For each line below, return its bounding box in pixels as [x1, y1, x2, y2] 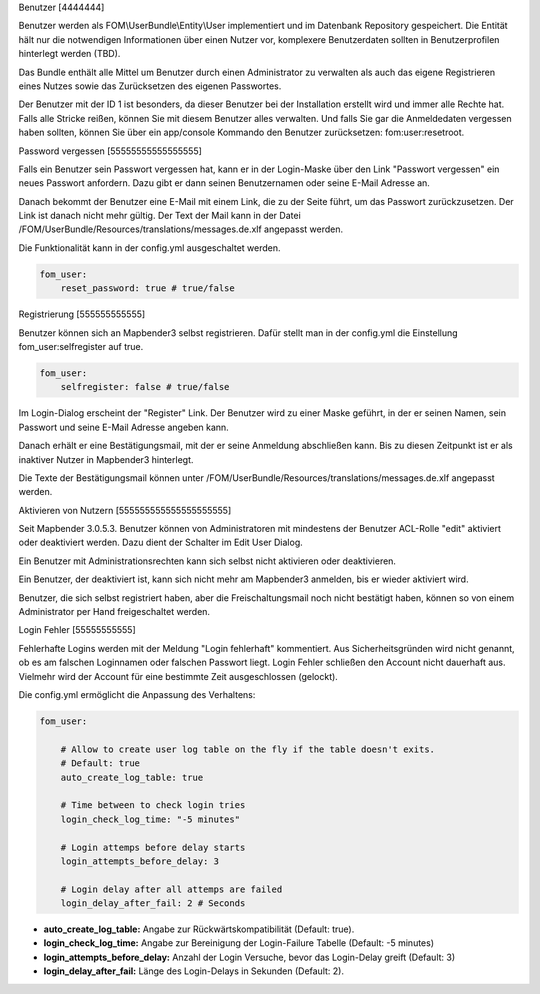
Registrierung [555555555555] [18, 308, 146, 320]
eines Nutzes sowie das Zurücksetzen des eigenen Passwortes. [18, 80, 282, 92]
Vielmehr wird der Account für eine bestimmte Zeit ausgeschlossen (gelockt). [18, 670, 339, 682]
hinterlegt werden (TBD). [18, 48, 121, 60]
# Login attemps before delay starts [60, 841, 246, 853]
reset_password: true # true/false [60, 283, 235, 294]
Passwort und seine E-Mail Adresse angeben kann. [18, 421, 229, 433]
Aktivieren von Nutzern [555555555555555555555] [18, 504, 232, 516]
